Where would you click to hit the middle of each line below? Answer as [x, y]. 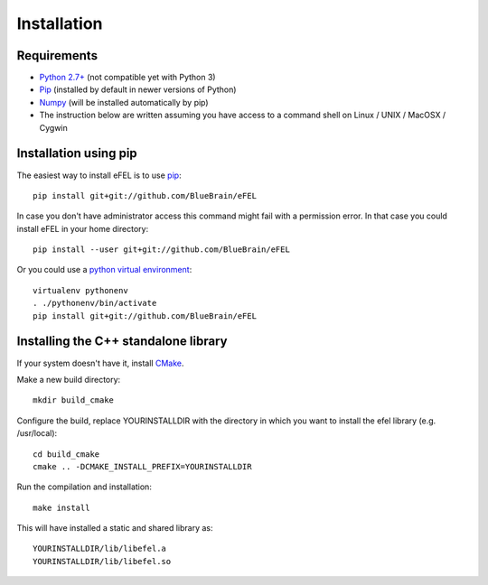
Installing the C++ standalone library [122, 342]
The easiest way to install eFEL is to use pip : [99, 175]
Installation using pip [77, 153]
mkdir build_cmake [74, 400]
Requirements [57, 56]
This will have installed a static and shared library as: [115, 528]
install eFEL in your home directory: [83, 228]
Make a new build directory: [69, 379]
